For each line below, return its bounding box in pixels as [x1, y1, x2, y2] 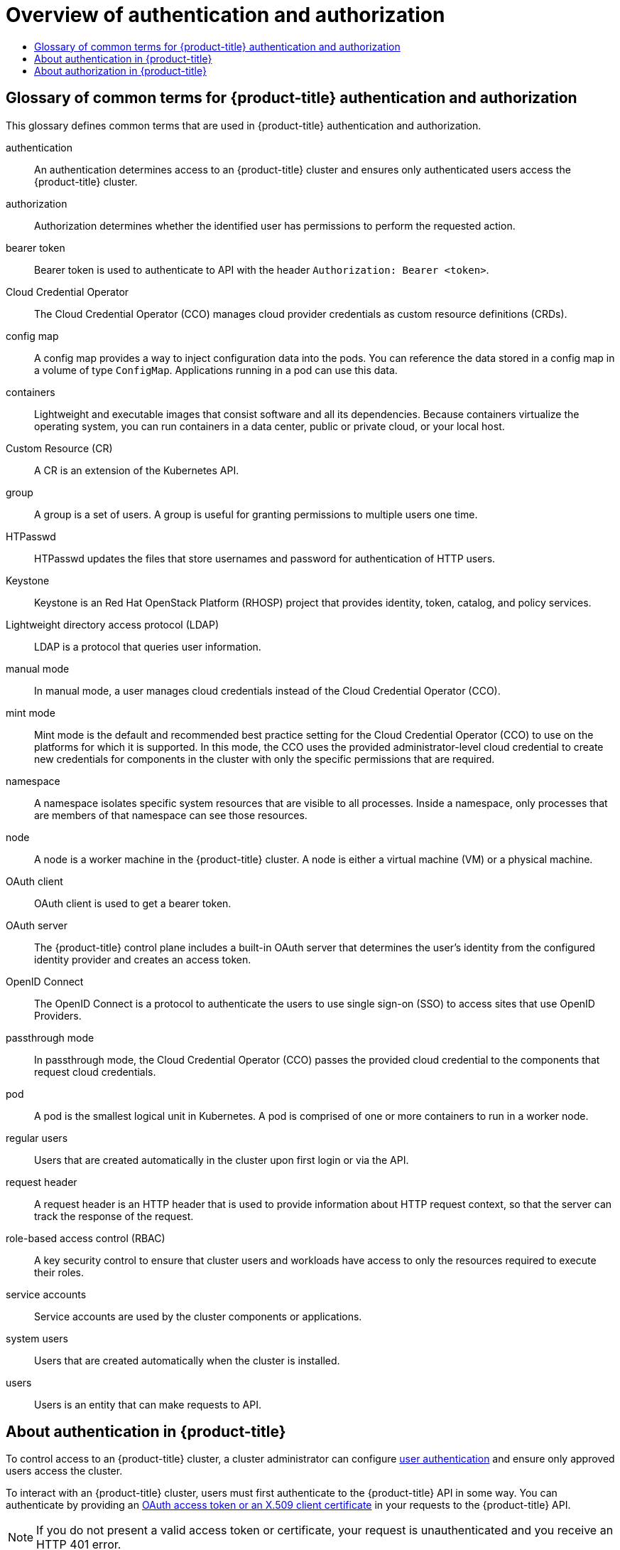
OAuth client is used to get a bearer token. [34, 897, 232, 909]
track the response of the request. [34, 1209, 194, 1222]
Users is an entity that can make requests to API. [34, 1398, 261, 1411]
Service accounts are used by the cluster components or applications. [34, 1310, 362, 1322]
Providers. [34, 1009, 82, 1022]
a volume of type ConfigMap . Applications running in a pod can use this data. [34, 363, 398, 376]
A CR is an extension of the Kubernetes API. [34, 464, 239, 476]
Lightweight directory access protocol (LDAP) [6, 618, 219, 631]
